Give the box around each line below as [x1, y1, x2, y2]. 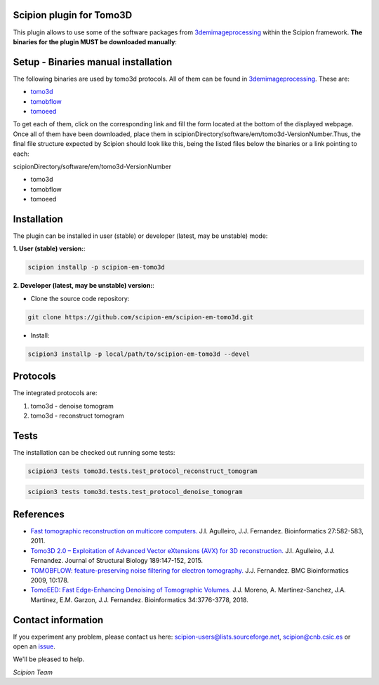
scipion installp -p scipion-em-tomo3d [27, 263, 165, 272]
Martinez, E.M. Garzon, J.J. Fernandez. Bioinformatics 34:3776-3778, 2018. [30, 595, 248, 604]
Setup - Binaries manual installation [13, 56, 173, 68]
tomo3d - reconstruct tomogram [30, 411, 124, 420]
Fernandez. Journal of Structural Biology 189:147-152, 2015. [30, 557, 204, 565]
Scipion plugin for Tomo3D [13, 9, 133, 21]
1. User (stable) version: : [13, 244, 86, 253]
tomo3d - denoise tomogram [30, 401, 114, 410]
